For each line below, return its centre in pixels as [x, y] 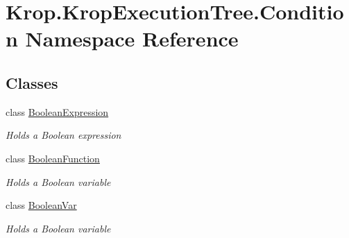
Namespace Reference [132, 39]
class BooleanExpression [57, 111]
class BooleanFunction [53, 158]
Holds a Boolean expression [63, 135]
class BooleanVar [41, 205]
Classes [32, 82]
